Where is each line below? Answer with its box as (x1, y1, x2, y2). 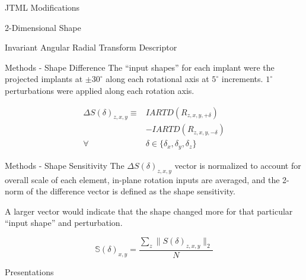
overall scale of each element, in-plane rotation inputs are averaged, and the (5, 173, 280, 185)
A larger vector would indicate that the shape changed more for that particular (5, 205, 293, 217)
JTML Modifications (5, 1, 80, 13)
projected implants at (5, 73, 83, 85)
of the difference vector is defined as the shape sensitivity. (26, 185, 235, 197)
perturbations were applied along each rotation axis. (5, 84, 195, 96)
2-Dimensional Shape (5, 21, 81, 33)
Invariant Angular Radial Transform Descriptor (5, 41, 177, 54)
